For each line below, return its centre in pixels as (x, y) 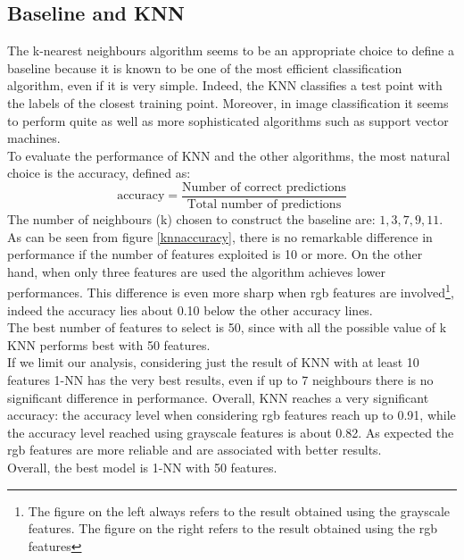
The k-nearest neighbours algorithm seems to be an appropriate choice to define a (231, 50)
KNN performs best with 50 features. (109, 344)
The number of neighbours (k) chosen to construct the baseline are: (191, 219)
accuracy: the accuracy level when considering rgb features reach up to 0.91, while (232, 415)
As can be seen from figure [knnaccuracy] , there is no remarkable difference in (220, 236)
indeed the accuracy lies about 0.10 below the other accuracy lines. (190, 309)
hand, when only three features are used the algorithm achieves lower (196, 271)
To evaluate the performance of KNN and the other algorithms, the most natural (229, 155)
